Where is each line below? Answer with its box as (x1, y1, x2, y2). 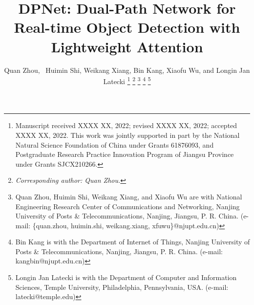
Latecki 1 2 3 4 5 (103, 75, 151, 86)
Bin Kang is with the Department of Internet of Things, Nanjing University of (15, 237, 250, 247)
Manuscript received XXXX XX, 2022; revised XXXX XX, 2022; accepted (15, 120, 237, 131)
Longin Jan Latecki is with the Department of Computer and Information (15, 272, 237, 283)
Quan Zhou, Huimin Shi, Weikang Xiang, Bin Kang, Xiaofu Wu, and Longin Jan (4, 65, 250, 75)
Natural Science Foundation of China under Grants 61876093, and (15, 139, 214, 150)
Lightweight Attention (51, 36, 203, 56)
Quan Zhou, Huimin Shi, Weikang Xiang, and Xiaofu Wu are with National (15, 191, 242, 201)
